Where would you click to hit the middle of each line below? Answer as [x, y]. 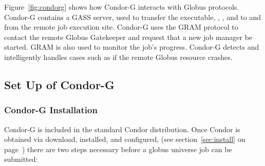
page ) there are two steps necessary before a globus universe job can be [118, 149]
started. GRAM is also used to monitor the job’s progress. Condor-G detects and [132, 47]
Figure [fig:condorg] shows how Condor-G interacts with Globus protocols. [122, 7]
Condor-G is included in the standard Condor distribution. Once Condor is [122, 129]
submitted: [21, 159]
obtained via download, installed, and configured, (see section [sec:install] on [125, 139]
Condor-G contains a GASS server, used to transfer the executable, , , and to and [133, 17]
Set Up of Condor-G [59, 84]
